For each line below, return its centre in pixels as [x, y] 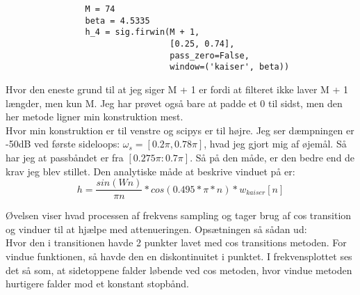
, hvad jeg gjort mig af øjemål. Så [275, 144]
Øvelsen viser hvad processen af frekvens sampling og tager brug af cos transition [179, 215]
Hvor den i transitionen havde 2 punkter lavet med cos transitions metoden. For [176, 242]
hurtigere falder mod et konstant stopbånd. [97, 284]
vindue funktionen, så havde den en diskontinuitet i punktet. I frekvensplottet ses [179, 256]
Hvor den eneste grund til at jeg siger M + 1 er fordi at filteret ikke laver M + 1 [177, 89]
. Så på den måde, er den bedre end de [272, 157]
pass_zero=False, [210, 55]
